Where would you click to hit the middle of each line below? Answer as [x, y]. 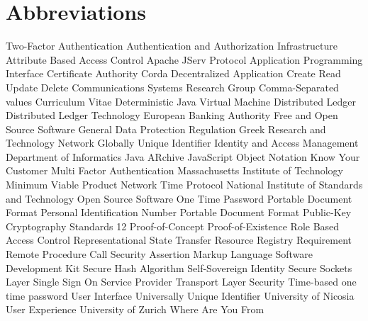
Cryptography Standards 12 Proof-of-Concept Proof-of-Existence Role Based [173, 226]
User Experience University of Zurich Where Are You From [135, 309]
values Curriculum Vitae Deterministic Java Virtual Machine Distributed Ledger [181, 101]
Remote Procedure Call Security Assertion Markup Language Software [160, 254]
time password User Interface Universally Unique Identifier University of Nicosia [180, 295]
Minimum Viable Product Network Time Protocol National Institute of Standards [184, 185]
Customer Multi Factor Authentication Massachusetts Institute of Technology [174, 170]
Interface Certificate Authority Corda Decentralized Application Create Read [173, 73]
